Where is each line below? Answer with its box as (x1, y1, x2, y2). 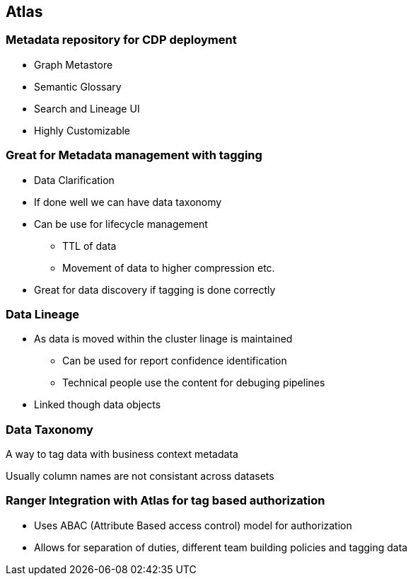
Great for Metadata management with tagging (6, 148, 262, 163)
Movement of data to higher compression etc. (62, 261, 275, 274)
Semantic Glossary (34, 80, 122, 93)
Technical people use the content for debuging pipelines (62, 376, 325, 389)
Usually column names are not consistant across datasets (6, 470, 274, 483)
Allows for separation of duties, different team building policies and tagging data (34, 541, 408, 553)
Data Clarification (34, 173, 115, 186)
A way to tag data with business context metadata (6, 448, 238, 461)
